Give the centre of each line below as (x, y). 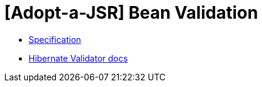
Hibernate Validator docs (78, 58)
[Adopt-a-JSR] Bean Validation (131, 13)
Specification (55, 39)
